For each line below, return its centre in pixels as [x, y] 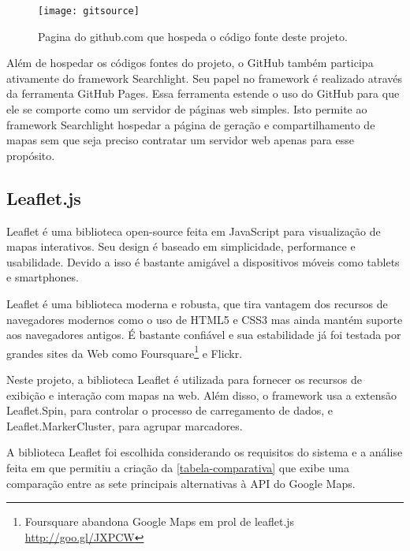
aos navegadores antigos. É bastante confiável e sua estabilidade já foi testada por [204, 335]
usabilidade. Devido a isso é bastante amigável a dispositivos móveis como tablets [203, 261]
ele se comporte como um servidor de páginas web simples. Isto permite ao [187, 109]
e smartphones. [43, 277]
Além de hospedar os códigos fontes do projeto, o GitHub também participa [190, 63]
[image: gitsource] [89, 11]
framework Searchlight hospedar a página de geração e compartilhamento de [191, 124]
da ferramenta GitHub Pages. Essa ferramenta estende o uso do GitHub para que [203, 93]
